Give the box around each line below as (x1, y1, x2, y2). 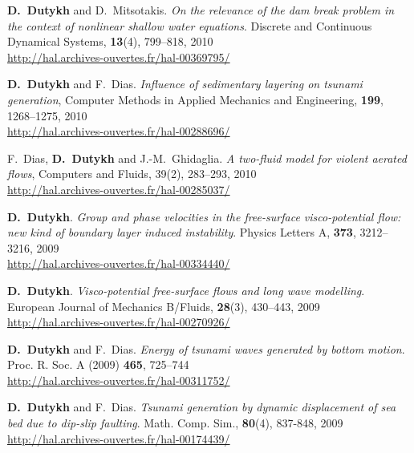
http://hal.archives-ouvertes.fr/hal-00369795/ (7, 48, 230, 65)
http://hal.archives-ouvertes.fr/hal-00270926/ (7, 313, 230, 330)
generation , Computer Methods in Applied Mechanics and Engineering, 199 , (7, 91, 384, 107)
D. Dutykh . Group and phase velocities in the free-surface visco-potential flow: (7, 208, 401, 224)
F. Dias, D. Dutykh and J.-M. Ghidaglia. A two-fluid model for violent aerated (7, 149, 407, 166)
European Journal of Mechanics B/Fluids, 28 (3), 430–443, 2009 (7, 297, 320, 314)
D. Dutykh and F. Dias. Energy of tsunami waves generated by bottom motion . (7, 340, 405, 357)
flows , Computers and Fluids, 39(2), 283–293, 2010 (7, 165, 257, 182)
